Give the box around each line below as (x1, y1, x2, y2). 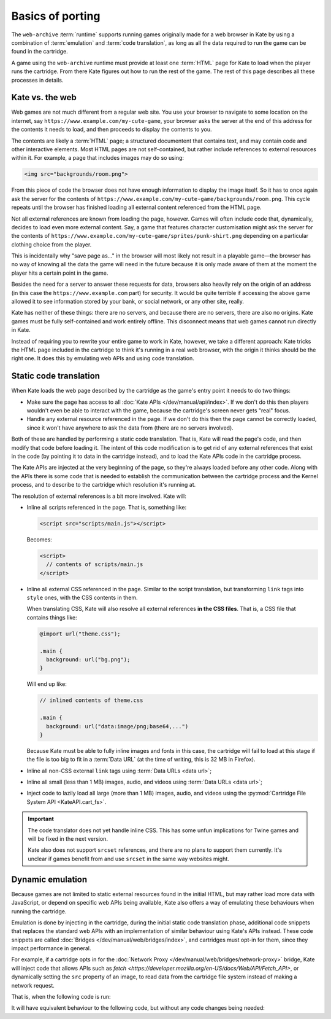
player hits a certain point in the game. (11, 269, 108, 277)
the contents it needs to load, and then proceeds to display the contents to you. (11, 126, 212, 133)
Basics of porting (11, 9, 101, 23)
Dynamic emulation (11, 874, 88, 884)
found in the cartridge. (11, 48, 68, 55)
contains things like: (26, 613, 77, 621)
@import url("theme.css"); (39, 630, 121, 637)
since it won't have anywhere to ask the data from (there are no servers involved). (26, 424, 234, 431)
